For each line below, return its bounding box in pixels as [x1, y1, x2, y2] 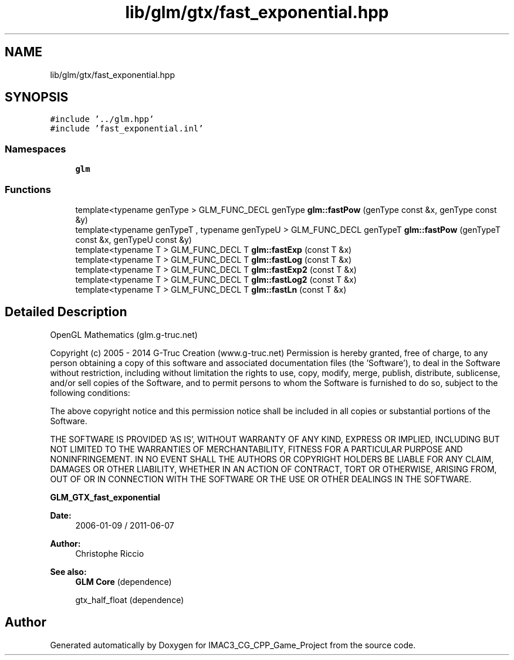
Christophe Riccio [75, 548, 144, 559]
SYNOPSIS [5, 90, 69, 105]
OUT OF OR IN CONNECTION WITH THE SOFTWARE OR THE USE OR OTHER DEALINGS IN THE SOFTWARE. [50, 473, 472, 484]
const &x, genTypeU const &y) [75, 234, 192, 245]
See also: [50, 566, 87, 577]
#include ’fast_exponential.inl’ [50, 124, 204, 134]
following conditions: [50, 387, 130, 398]
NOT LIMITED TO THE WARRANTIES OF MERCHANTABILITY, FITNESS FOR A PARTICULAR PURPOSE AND [50, 444, 463, 454]
